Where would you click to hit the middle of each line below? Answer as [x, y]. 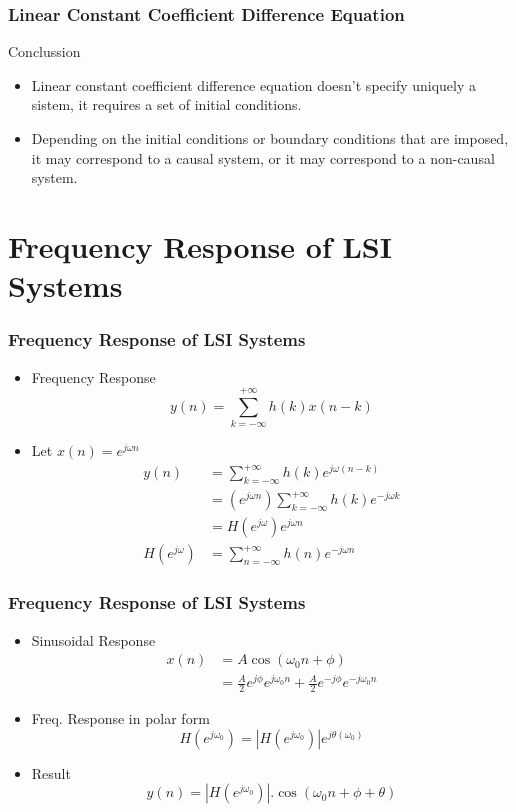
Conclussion [44, 51]
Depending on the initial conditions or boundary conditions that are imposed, [270, 138]
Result [51, 772]
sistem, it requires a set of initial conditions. [166, 104]
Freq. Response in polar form [120, 718]
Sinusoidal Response [93, 639]
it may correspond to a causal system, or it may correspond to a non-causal [263, 157]
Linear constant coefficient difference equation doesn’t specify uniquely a [254, 84]
